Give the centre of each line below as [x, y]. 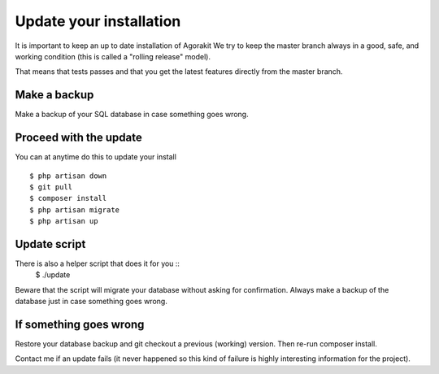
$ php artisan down [68, 176]
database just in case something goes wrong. [91, 302]
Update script [50, 244]
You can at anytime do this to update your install [96, 157]
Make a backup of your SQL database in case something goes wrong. [132, 115]
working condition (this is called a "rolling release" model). [113, 56]
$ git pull [51, 187]
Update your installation [98, 21]
